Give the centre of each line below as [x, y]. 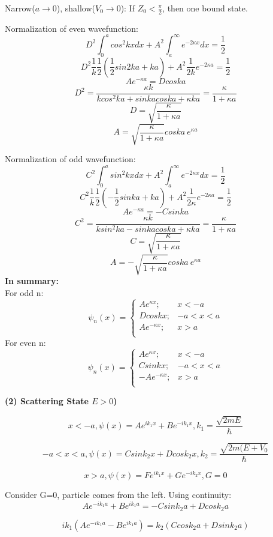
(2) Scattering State [47, 401]
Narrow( [20, 8]
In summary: [32, 281]
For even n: [25, 343]
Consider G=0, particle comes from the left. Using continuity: [118, 495]
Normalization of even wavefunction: [72, 28]
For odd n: [24, 292]
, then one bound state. [205, 8]
